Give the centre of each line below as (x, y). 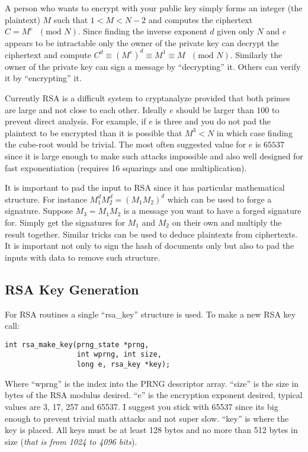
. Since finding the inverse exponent (142, 31)
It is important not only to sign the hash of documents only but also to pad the (150, 246)
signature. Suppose (39, 211)
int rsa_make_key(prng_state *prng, (77, 344)
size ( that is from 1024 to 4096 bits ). (71, 441)
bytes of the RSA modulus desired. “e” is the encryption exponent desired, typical (154, 395)
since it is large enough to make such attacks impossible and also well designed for (154, 156)
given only (235, 31)
